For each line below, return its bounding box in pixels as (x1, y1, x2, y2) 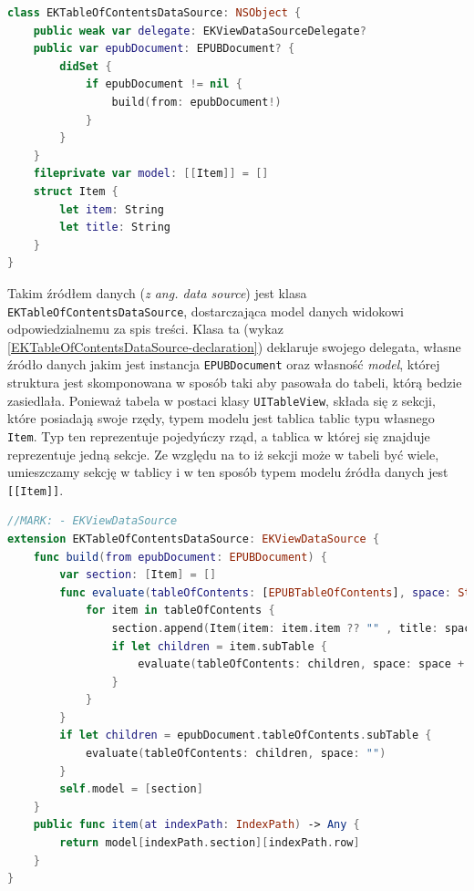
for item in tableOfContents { (85, 604, 275, 617)
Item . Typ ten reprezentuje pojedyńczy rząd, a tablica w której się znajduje (7, 426, 430, 445)
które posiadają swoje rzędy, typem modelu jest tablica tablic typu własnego (7, 409, 435, 428)
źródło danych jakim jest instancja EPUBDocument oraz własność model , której (7, 355, 440, 374)
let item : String (59, 202, 164, 216)
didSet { (59, 59, 112, 73)
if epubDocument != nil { (85, 78, 242, 91)
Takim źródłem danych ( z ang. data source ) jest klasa (7, 283, 307, 302)
